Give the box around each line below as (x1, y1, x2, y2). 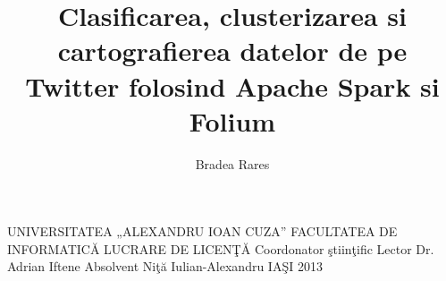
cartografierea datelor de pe (57, 32, 408, 69)
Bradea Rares (195, 154, 270, 173)
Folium (189, 102, 276, 139)
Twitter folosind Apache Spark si (25, 67, 440, 104)
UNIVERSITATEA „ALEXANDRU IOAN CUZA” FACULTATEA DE (7, 222, 398, 241)
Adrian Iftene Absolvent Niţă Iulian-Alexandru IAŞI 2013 (7, 257, 323, 276)
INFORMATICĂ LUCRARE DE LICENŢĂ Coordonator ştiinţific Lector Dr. (7, 239, 434, 258)
